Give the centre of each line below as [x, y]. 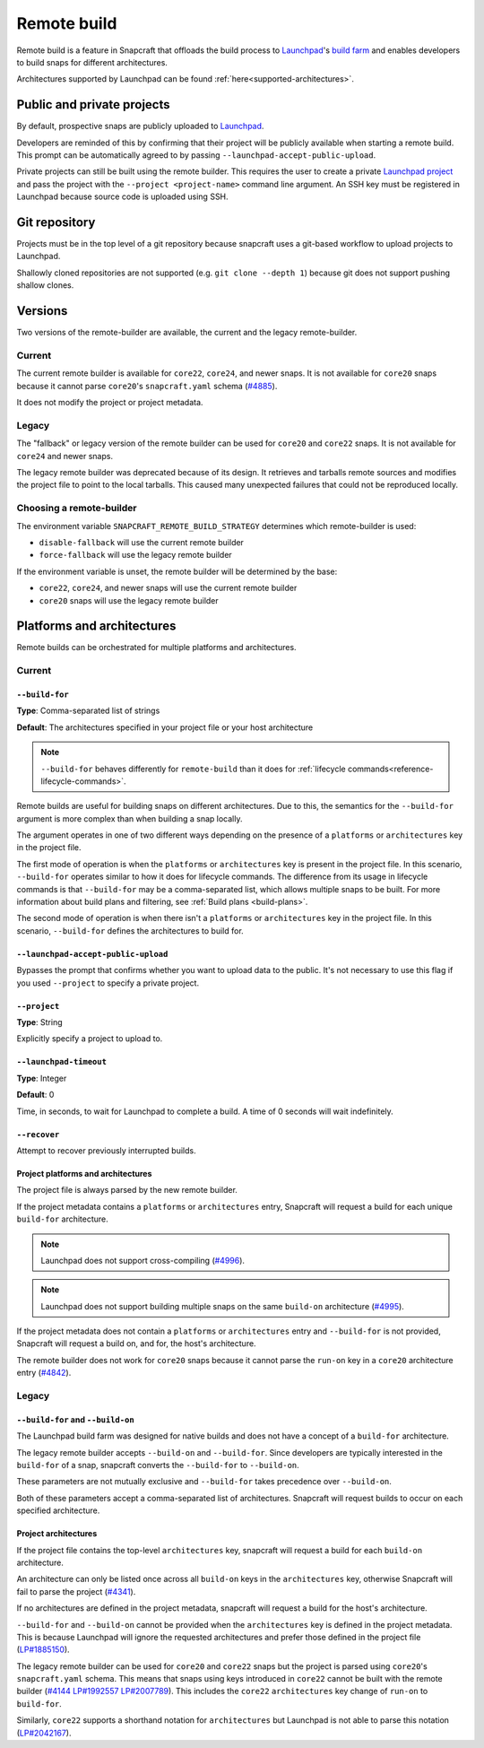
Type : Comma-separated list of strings [88, 711]
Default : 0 [35, 1095]
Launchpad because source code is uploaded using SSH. [122, 196]
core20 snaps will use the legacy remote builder [129, 600]
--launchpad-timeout [62, 1062]
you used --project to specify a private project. [108, 983]
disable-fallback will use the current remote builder [141, 542]
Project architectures [57, 1534]
